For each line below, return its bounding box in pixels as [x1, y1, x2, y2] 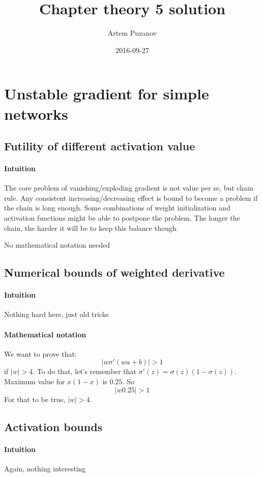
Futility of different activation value [4, 138, 195, 154]
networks [4, 103, 68, 124]
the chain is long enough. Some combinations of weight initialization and [4, 202, 230, 213]
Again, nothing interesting [4, 463, 86, 473]
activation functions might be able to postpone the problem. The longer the [4, 213, 240, 223]
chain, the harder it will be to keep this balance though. [4, 222, 179, 233]
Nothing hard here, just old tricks [4, 309, 109, 320]
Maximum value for [4, 376, 65, 386]
